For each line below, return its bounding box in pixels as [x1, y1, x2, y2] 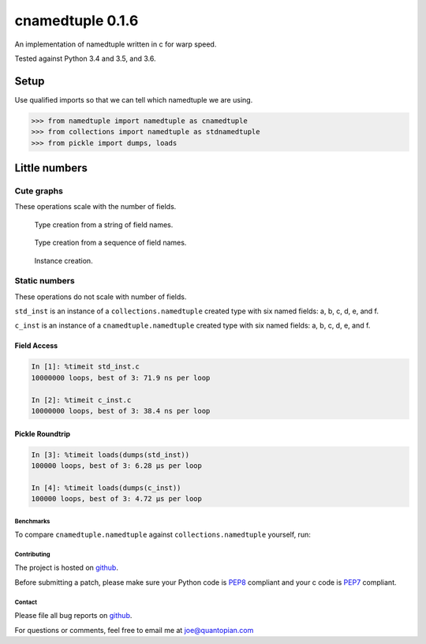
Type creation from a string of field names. [34, 219, 174, 229]
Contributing [14, 550, 50, 558]
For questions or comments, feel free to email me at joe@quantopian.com [14, 625, 254, 635]
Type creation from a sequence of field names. [34, 238, 187, 248]
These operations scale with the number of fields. [14, 202, 177, 212]
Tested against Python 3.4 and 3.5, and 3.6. [14, 54, 156, 63]
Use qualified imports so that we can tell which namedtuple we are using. [14, 95, 253, 104]
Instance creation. [34, 256, 94, 265]
